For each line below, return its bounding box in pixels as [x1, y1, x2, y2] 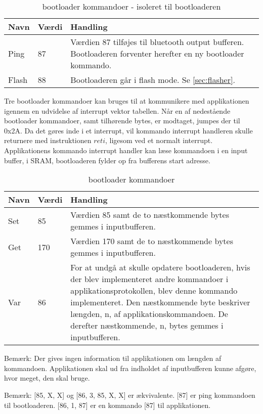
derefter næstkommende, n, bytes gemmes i [70, 319, 224, 332]
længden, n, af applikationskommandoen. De [70, 308, 228, 320]
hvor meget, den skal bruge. [4, 373, 90, 383]
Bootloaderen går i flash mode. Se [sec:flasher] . [70, 74, 235, 85]
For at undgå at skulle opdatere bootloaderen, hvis [70, 261, 250, 273]
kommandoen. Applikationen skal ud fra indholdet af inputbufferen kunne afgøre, [4, 362, 256, 373]
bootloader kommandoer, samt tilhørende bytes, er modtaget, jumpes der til [4, 115, 240, 126]
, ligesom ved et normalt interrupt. [105, 135, 213, 146]
